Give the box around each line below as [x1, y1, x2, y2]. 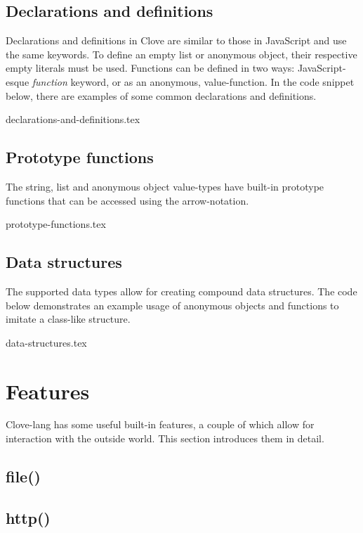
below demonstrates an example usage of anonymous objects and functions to [6, 297, 339, 312]
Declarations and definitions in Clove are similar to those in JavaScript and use [6, 33, 347, 48]
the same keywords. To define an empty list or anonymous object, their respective [6, 46, 357, 61]
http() [6, 506, 51, 528]
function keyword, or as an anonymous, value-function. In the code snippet [32, 74, 355, 89]
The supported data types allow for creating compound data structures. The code [6, 283, 357, 298]
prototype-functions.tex [6, 217, 106, 231]
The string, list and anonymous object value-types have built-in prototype [6, 179, 324, 193]
